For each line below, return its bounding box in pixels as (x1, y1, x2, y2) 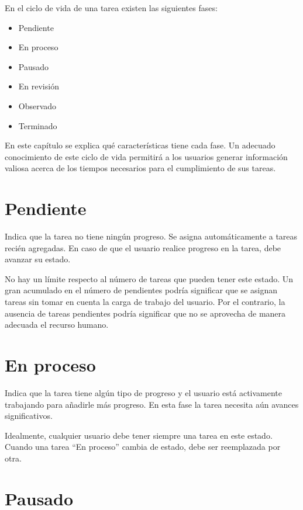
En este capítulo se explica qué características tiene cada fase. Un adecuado (5, 139, 276, 151)
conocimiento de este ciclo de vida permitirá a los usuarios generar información (5, 150, 288, 162)
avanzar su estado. (5, 253, 71, 265)
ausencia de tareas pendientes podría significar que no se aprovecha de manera (5, 307, 286, 319)
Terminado (18, 119, 57, 131)
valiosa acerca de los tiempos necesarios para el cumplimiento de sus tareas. (5, 162, 276, 174)
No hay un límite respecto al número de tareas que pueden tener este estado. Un (5, 272, 294, 285)
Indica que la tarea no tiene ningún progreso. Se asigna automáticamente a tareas (5, 230, 298, 242)
